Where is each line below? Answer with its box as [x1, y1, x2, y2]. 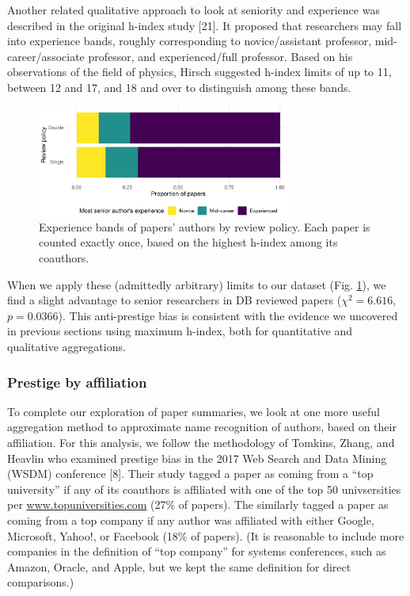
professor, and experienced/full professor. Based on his [88, 48, 353, 64]
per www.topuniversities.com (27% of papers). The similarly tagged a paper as [7, 496, 389, 513]
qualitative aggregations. [7, 338, 126, 354]
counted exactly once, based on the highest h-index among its [39, 234, 338, 250]
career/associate [7, 48, 85, 64]
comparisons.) [7, 574, 74, 590]
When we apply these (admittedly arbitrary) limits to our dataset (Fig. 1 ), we [7, 276, 386, 292]
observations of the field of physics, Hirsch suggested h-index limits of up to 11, [7, 63, 392, 80]
